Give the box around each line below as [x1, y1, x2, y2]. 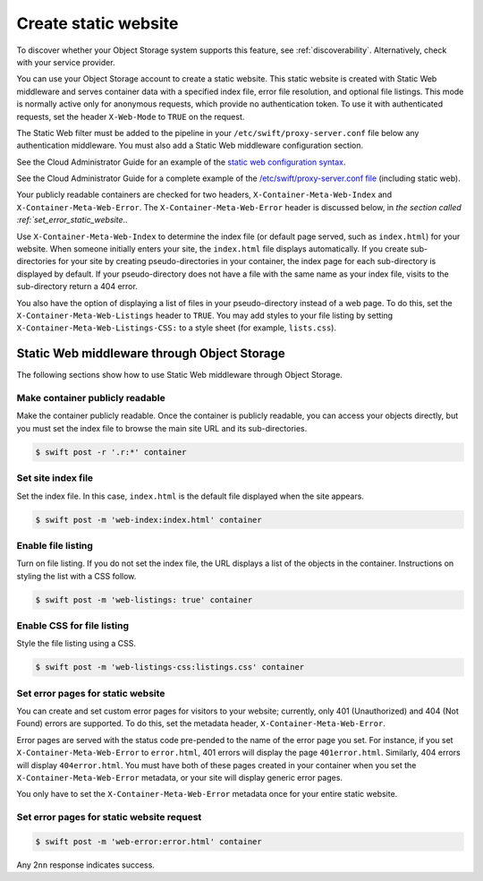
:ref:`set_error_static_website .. [16, 215, 129, 226]
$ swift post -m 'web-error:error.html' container [35, 836, 263, 846]
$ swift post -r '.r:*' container [35, 447, 187, 457]
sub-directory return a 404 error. [16, 281, 138, 292]
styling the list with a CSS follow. [16, 570, 137, 581]
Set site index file [16, 472, 94, 484]
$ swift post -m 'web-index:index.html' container [35, 515, 263, 525]
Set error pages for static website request [16, 811, 202, 824]
